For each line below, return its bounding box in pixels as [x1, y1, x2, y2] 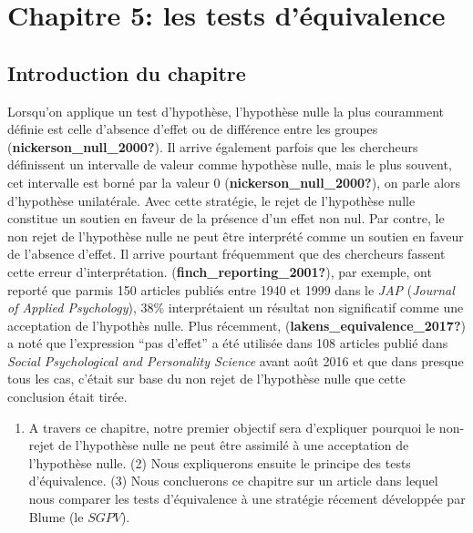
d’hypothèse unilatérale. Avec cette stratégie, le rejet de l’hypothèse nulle [7, 190, 416, 210]
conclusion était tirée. [7, 387, 128, 406]
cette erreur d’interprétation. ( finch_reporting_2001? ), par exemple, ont [7, 261, 432, 281]
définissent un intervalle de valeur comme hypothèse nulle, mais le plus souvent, [7, 155, 452, 174]
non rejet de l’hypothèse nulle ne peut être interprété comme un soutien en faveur [7, 226, 464, 245]
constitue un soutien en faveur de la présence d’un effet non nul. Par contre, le [7, 209, 445, 228]
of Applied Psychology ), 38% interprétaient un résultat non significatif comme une [7, 298, 464, 317]
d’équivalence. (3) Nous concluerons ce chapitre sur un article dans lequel [28, 471, 438, 490]
